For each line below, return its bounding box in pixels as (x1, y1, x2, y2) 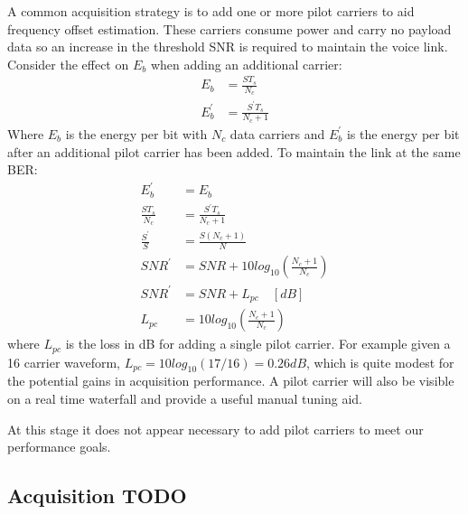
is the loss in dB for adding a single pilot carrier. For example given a (65, 334, 451, 353)
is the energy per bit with (65, 124, 208, 143)
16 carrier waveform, (7, 352, 120, 371)
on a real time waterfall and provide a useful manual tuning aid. (7, 389, 363, 408)
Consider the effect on (7, 54, 129, 73)
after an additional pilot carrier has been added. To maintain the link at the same (7, 142, 461, 161)
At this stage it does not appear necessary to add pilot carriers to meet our (7, 419, 424, 438)
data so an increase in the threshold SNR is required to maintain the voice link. (7, 37, 448, 56)
